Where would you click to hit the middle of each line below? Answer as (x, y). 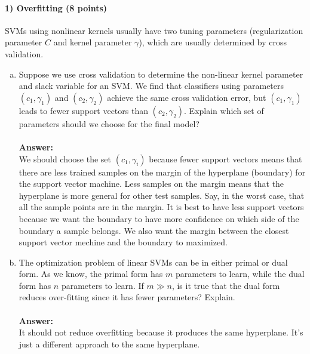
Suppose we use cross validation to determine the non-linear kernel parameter (161, 74)
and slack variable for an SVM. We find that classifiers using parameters (151, 86)
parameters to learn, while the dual (240, 274)
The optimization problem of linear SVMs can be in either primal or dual (153, 262)
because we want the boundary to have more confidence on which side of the (159, 218)
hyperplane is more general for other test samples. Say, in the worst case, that (162, 195)
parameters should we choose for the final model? (109, 123)
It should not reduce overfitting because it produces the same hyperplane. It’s (161, 332)
